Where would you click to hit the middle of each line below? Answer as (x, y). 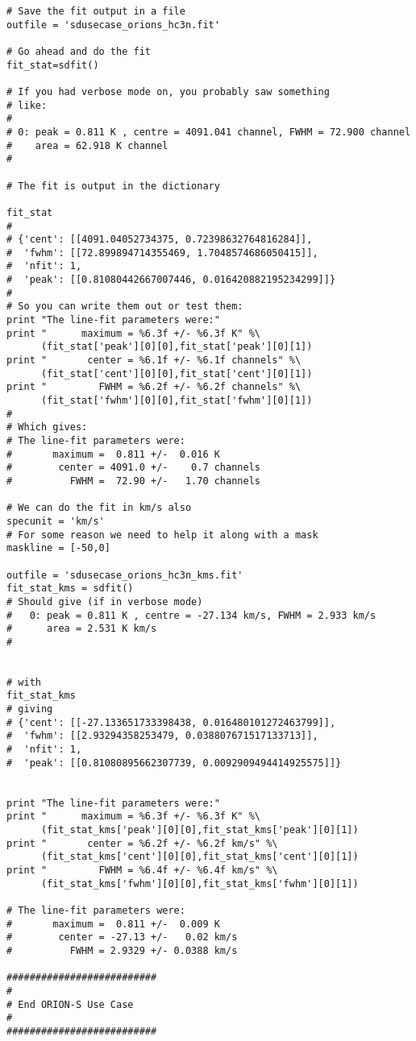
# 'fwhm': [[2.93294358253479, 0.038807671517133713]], (162, 736)
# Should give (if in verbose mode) (105, 601)
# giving (30, 709)
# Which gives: (47, 427)
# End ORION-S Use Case (70, 1004)
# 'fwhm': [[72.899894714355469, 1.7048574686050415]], (162, 253)
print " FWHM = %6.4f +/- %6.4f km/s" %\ (142, 870)
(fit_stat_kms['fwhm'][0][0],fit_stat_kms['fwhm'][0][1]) (200, 883)
